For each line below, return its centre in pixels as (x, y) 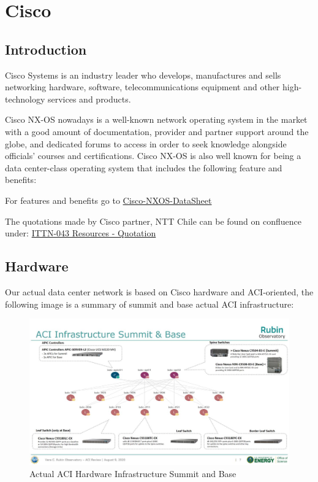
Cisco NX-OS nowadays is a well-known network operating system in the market (156, 119)
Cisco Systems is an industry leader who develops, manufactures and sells (143, 75)
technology (25, 99)
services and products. (89, 99)
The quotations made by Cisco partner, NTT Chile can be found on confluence (153, 221)
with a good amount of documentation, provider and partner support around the (157, 131)
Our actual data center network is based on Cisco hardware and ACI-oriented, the (159, 291)
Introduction (46, 49)
